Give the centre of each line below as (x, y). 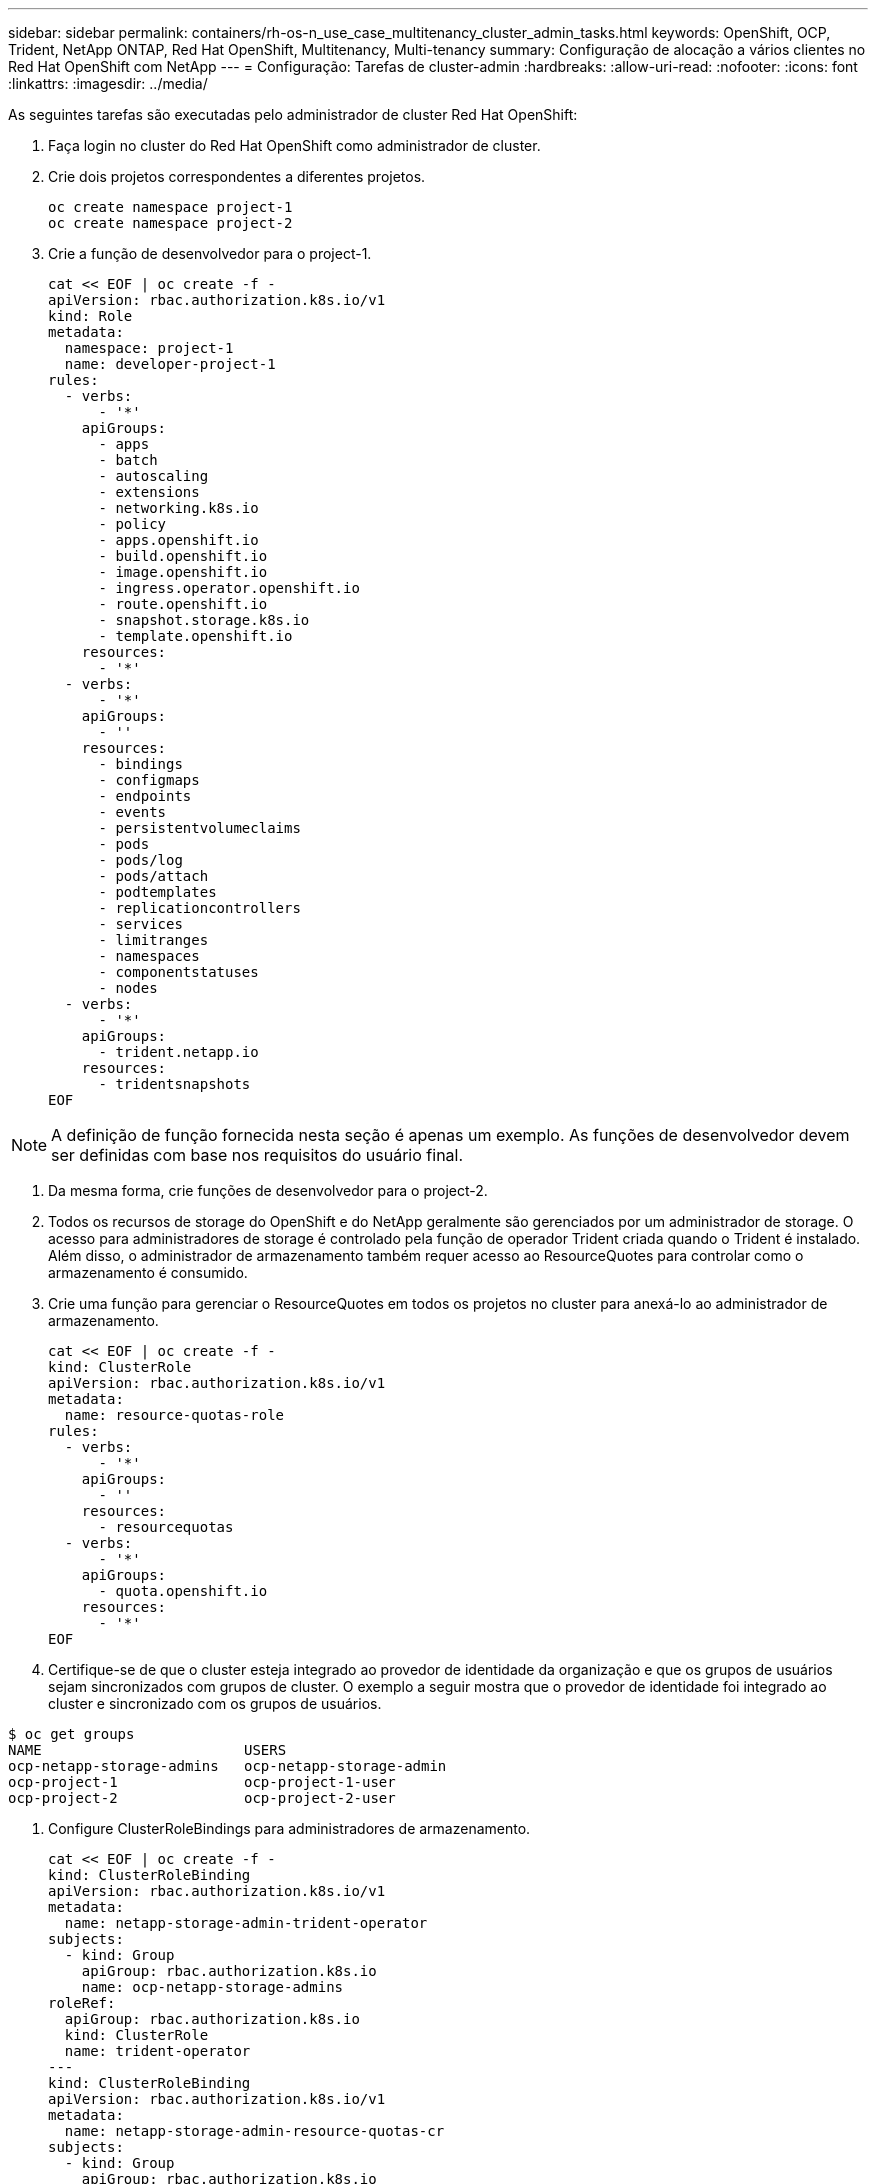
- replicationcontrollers (199, 908)
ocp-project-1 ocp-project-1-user (202, 1782)
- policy (132, 524)
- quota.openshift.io (183, 1591)
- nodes (128, 988)
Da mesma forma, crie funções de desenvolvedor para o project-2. (268, 1190)
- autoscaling (153, 476)
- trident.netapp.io (178, 1052)
